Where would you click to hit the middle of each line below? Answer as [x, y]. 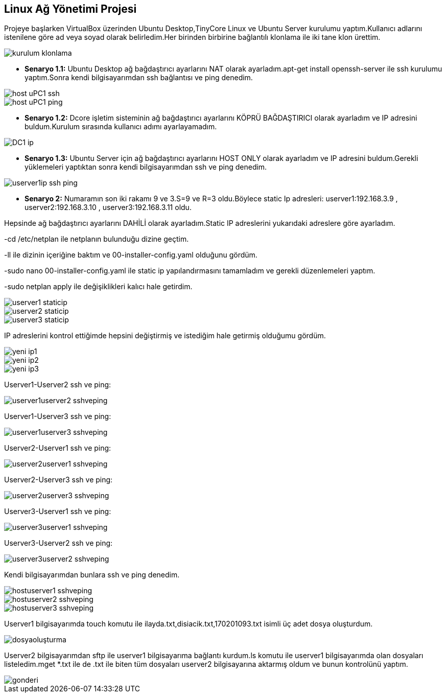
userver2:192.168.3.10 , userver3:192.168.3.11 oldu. [108, 207]
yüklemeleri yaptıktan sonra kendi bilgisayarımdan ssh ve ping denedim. [146, 167]
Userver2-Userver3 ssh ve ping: [58, 480]
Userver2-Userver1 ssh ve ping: [58, 448]
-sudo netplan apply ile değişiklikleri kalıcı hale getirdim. [98, 287]
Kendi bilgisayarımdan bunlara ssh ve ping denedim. [92, 575]
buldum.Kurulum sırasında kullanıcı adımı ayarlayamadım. [121, 127]
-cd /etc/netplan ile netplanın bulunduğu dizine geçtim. [97, 239]
